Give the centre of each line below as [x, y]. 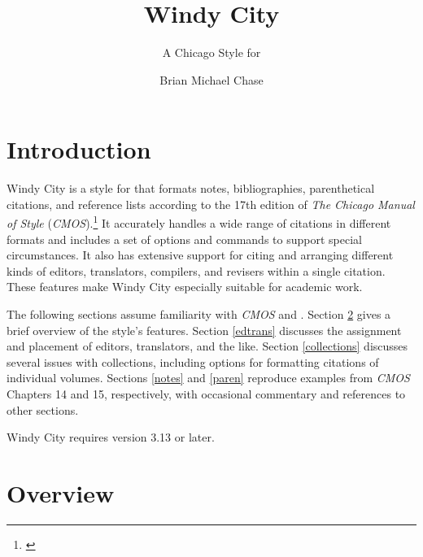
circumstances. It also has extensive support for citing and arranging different [200, 255]
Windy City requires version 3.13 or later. [111, 437]
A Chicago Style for [211, 52]
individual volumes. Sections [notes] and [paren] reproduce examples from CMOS [208, 378]
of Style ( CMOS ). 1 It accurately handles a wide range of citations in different [199, 222]
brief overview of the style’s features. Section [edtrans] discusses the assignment [204, 330]
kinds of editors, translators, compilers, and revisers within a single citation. [196, 270]
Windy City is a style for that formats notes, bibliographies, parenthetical [191, 188]
